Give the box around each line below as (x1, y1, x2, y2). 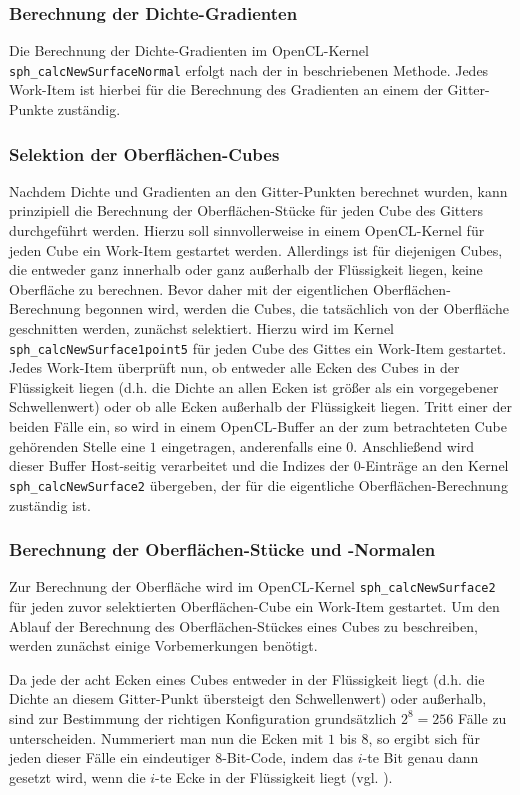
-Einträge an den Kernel (360, 455, 509, 476)
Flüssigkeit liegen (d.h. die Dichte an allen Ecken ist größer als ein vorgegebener (9, 376, 499, 397)
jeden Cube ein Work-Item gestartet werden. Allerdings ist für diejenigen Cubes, (9, 239, 503, 260)
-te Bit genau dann (362, 747, 479, 768)
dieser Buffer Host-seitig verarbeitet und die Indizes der (9, 455, 350, 476)
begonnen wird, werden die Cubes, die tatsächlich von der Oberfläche (85, 298, 509, 319)
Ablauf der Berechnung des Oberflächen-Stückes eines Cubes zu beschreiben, (9, 615, 478, 636)
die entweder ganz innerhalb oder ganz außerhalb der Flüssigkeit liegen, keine (9, 259, 483, 280)
